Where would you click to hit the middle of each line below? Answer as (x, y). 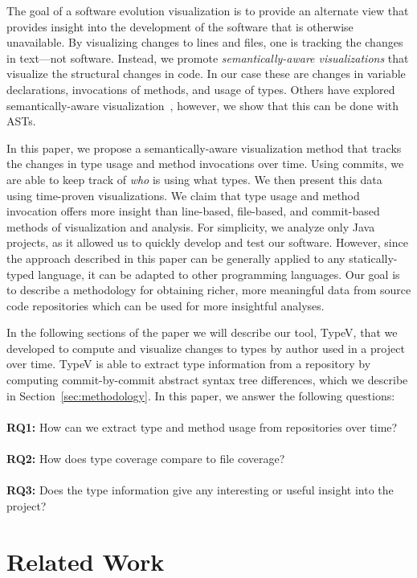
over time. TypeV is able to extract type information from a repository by (189, 364)
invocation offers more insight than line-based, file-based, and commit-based (193, 211)
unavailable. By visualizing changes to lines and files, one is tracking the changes (205, 42)
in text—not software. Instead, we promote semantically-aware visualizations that (208, 57)
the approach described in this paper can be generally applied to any (176, 258)
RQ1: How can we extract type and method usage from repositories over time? (202, 426)
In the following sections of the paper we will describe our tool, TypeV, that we (202, 332)
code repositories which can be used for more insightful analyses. (166, 305)
